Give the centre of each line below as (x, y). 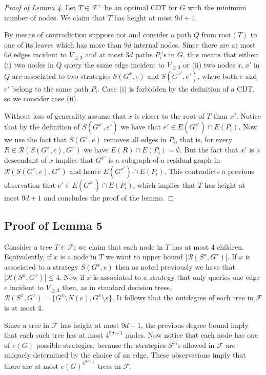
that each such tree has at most (54, 335)
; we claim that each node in (118, 246)
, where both (217, 75)
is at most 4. (24, 307)
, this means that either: (221, 54)
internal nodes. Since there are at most (195, 44)
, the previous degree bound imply (195, 325)
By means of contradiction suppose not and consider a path (98, 35)
